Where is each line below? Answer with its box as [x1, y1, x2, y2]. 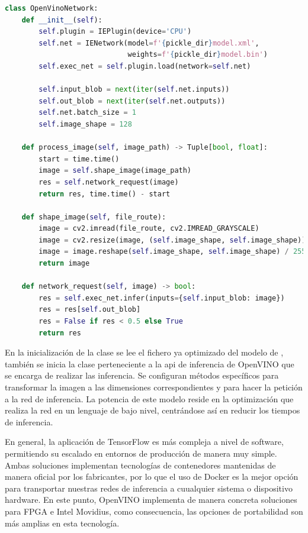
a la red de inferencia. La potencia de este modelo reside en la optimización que [5, 392, 294, 405]
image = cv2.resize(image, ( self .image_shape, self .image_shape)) [38, 235, 306, 244]
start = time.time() [38, 154, 120, 163]
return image [38, 259, 90, 268]
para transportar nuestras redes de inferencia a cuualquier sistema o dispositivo [5, 482, 293, 494]
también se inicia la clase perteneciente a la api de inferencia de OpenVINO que [5, 357, 294, 370]
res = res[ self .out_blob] [38, 305, 141, 314]
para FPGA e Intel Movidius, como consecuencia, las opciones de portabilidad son [5, 505, 303, 517]
